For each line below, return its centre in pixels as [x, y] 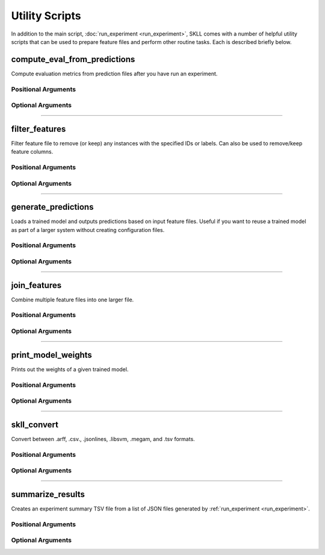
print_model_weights [52, 355]
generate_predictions [52, 207]
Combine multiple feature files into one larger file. [73, 299]
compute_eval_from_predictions [73, 59]
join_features [36, 285]
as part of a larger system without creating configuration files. [88, 230]
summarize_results [48, 494]
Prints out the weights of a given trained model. [70, 369]
